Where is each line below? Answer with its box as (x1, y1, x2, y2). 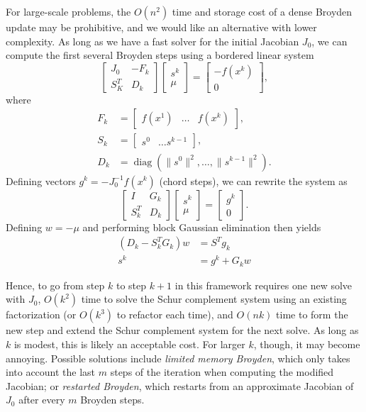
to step (116, 277, 147, 292)
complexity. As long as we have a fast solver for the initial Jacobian (6, 33, 299, 48)
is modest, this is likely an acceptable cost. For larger (13, 336, 245, 351)
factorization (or (6, 307, 77, 322)
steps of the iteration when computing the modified (110, 364, 334, 379)
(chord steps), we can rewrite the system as (159, 173, 348, 188)
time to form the (276, 307, 348, 322)
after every (18, 392, 65, 407)
